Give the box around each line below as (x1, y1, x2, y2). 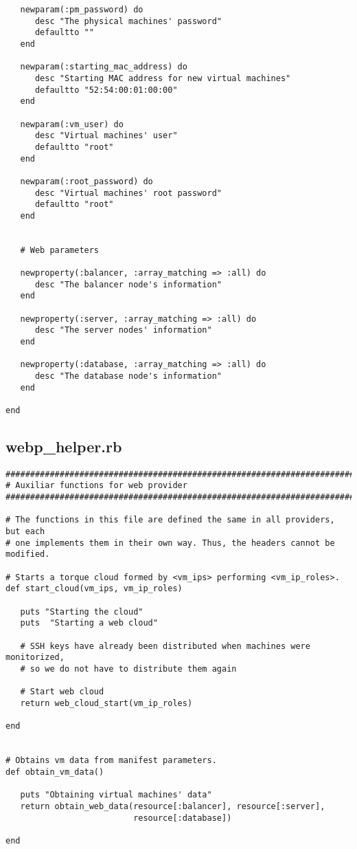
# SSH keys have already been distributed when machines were (20, 641, 310, 651)
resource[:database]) (133, 813, 232, 823)
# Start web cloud (20, 687, 104, 697)
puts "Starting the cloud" (20, 606, 143, 617)
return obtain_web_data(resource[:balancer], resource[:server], (20, 801, 325, 811)
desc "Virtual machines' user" (34, 131, 178, 141)
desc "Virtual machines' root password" (34, 188, 222, 198)
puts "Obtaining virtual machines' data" (20, 790, 212, 800)
